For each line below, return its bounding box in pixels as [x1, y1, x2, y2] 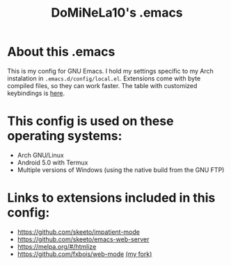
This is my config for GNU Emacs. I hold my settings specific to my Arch [7, 67, 214, 75]
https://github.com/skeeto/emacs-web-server [17, 234, 150, 243]
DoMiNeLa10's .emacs [51, 5, 183, 21]
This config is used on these [7, 113, 174, 129]
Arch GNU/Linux [17, 151, 64, 159]
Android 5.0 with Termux [17, 158, 88, 166]
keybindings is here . [7, 89, 65, 97]
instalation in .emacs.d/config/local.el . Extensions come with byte [7, 74, 201, 83]
